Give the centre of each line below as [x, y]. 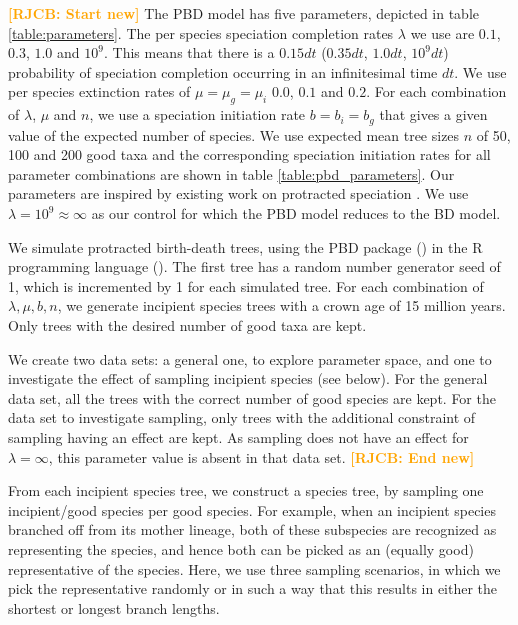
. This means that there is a [189, 52]
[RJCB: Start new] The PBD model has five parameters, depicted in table [244, 13]
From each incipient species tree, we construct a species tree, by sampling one [246, 490]
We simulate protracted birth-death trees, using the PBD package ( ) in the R [245, 246]
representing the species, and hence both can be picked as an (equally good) [241, 548]
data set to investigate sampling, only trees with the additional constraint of [242, 417]
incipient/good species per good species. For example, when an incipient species [252, 509]
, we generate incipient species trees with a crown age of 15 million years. [281, 305]
